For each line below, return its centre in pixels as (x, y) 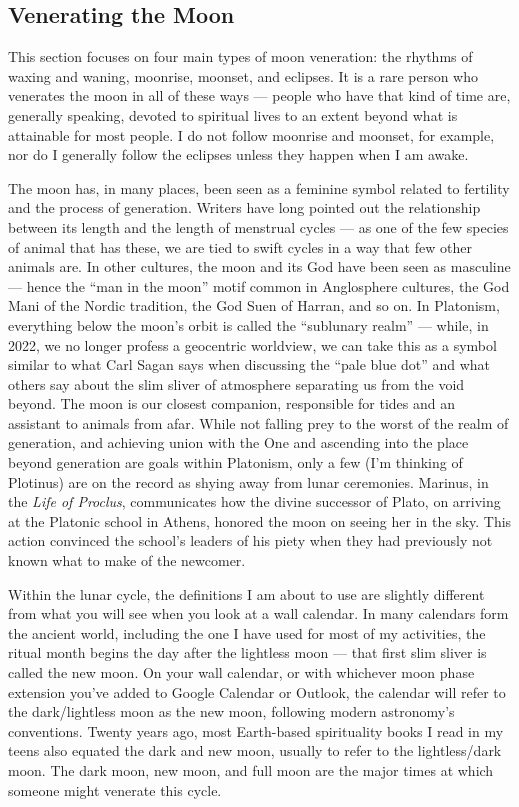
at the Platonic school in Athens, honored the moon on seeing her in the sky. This (260, 520)
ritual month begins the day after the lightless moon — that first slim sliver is (247, 652)
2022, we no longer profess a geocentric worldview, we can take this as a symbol (252, 344)
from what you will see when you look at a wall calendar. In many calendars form (258, 613)
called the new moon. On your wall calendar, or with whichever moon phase (241, 672)
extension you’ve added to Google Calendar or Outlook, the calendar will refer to (257, 691)
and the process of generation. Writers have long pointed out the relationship (244, 207)
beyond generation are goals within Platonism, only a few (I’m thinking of (235, 462)
